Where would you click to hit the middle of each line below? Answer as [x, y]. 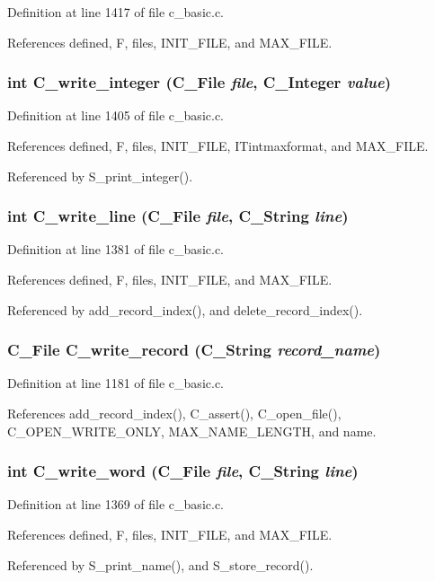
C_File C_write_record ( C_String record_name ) [194, 350]
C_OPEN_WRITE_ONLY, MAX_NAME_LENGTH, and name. [192, 431]
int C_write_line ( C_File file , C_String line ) [178, 216]
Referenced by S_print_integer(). [100, 176]
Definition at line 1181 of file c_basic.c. [115, 383]
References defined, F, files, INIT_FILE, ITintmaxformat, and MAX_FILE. [218, 145]
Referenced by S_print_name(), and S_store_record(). [160, 564]
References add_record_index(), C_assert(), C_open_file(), [174, 413]
